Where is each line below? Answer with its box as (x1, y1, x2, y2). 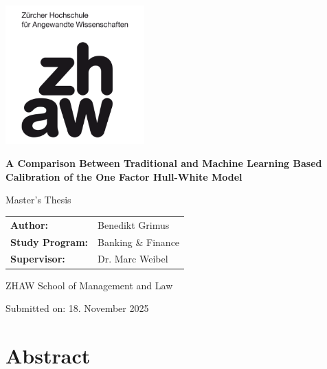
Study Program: (10, 234, 89, 249)
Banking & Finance (98, 234, 180, 249)
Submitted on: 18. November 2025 (5, 301, 149, 315)
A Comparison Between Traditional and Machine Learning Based (5, 156, 322, 170)
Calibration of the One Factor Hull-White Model (5, 169, 243, 183)
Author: (10, 217, 49, 232)
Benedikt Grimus (98, 217, 170, 232)
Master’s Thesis (5, 192, 71, 207)
